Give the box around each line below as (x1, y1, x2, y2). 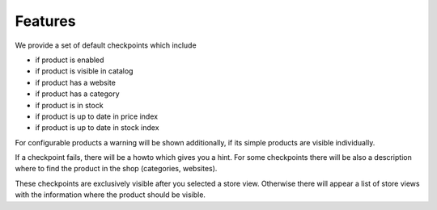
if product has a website (35, 78, 117, 87)
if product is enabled (35, 55, 104, 65)
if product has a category (35, 89, 121, 99)
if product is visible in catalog (35, 66, 134, 76)
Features (15, 12, 76, 30)
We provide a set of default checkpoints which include (15, 40, 197, 50)
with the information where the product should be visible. (15, 190, 206, 199)
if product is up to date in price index (35, 111, 158, 121)
